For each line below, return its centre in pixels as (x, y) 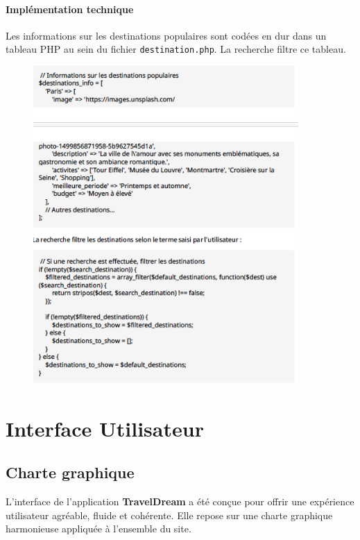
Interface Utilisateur (105, 428)
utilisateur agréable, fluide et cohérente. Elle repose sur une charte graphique (169, 515)
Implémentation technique (70, 9)
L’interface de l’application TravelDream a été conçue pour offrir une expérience (180, 501)
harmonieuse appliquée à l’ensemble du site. (98, 529)
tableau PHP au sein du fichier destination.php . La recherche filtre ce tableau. (176, 49)
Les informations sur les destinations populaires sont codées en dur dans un (166, 35)
